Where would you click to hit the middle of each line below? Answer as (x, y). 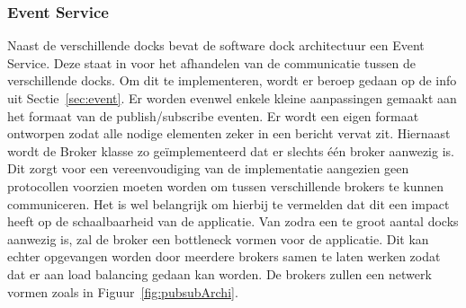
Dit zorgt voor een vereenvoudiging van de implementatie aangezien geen (208, 168)
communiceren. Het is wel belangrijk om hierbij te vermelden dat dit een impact (229, 203)
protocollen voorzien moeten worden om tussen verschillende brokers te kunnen (226, 185)
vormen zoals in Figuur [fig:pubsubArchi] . (123, 291)
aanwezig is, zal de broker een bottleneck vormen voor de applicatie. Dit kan (218, 238)
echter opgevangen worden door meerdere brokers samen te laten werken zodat (224, 256)
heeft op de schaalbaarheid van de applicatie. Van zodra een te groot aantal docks (233, 221)
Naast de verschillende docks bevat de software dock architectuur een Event (216, 45)
